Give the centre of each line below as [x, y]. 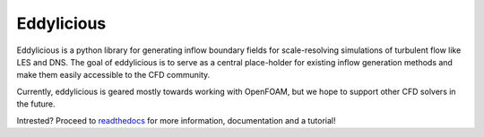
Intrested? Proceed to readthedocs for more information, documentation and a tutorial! [176, 120]
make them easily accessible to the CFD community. [113, 75]
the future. [36, 104]
